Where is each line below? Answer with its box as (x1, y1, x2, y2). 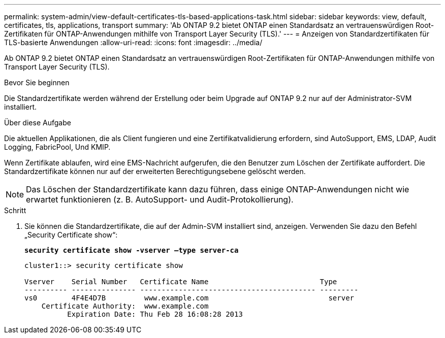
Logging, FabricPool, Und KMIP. (4, 143, 111, 151)
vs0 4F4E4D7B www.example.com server (24, 294, 355, 302)
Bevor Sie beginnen (4, 78, 70, 87)
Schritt (4, 206, 26, 215)
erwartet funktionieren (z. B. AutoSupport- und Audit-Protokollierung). (26, 194, 294, 205)
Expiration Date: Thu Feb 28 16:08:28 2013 (67, 310, 243, 318)
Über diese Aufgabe (4, 118, 71, 127)
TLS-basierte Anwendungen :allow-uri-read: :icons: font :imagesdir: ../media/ (4, 38, 263, 47)
